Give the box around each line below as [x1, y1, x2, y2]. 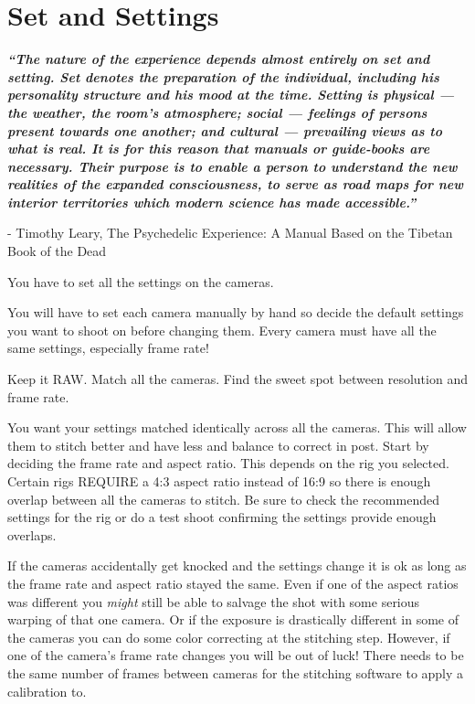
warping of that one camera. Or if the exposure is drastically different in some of [7, 610, 459, 629]
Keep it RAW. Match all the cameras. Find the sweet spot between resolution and [7, 369, 468, 389]
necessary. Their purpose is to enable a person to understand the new [7, 156, 458, 176]
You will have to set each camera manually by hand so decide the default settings [7, 303, 464, 322]
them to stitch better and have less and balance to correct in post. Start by [7, 435, 429, 454]
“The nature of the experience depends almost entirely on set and [7, 49, 430, 69]
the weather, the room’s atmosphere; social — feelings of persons [7, 102, 427, 122]
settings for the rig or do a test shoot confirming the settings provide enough [7, 507, 437, 527]
